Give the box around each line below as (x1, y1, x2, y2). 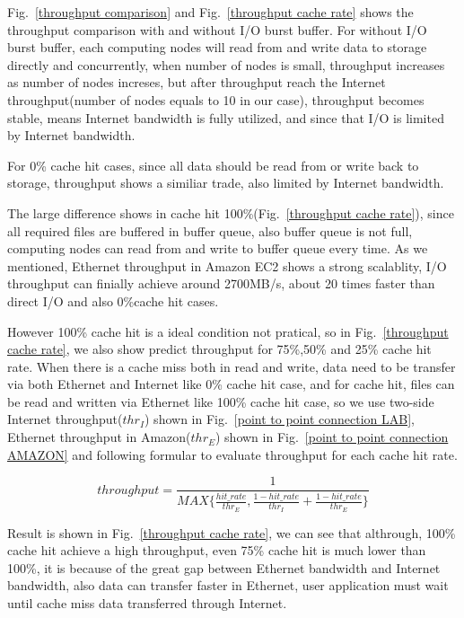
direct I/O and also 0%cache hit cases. (7, 291, 219, 310)
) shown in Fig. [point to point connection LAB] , (144, 410, 415, 428)
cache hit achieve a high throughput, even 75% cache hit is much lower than (7, 541, 426, 560)
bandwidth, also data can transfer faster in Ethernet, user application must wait (7, 576, 449, 595)
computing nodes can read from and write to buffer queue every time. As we (7, 239, 428, 258)
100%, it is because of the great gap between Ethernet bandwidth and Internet (7, 558, 441, 577)
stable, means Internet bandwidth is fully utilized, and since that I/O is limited (7, 108, 444, 127)
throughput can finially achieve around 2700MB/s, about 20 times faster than (7, 274, 435, 293)
